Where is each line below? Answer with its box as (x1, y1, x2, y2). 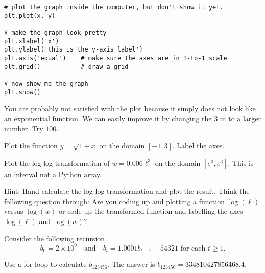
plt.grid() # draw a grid (4, 63, 129, 70)
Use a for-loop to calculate (4, 259, 87, 269)
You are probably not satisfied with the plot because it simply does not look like (4, 103, 256, 114)
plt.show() (4, 88, 41, 96)
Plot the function (4, 140, 58, 151)
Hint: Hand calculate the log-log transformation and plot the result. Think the (4, 186, 250, 196)
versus (4, 206, 23, 216)
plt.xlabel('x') (4, 37, 59, 45)
